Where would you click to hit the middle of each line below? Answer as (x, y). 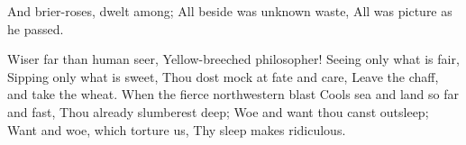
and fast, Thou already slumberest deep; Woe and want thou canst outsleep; (218, 111)
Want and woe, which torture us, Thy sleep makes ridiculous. (177, 129)
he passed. (36, 28)
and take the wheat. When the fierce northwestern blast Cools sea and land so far (233, 94)
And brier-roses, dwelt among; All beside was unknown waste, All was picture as (230, 11)
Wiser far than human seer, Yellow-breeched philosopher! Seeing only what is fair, (233, 59)
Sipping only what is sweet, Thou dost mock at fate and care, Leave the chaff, (223, 76)
